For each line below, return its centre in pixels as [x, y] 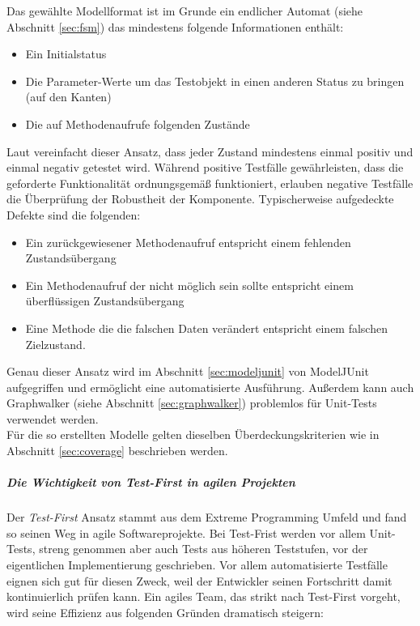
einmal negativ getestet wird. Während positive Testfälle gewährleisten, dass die [205, 167]
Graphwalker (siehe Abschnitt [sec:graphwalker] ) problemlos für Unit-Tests [192, 403]
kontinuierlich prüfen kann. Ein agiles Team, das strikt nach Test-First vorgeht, [204, 596]
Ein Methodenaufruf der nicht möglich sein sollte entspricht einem [189, 285]
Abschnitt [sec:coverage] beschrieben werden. [117, 451]
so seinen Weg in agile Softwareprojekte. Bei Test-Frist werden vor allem [186, 532]
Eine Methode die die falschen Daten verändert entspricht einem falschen [206, 328]
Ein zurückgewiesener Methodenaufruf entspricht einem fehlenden [188, 242]
